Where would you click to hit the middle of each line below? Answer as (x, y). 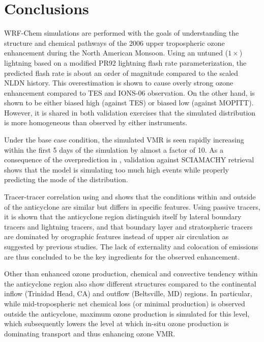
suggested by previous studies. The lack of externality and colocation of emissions (131, 246)
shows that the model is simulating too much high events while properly (116, 169)
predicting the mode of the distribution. (66, 179)
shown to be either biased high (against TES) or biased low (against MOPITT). (129, 103)
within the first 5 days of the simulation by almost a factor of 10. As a (114, 149)
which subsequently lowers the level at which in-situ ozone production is (116, 323)
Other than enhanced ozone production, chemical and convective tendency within (131, 274)
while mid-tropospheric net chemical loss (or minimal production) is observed (125, 303)
